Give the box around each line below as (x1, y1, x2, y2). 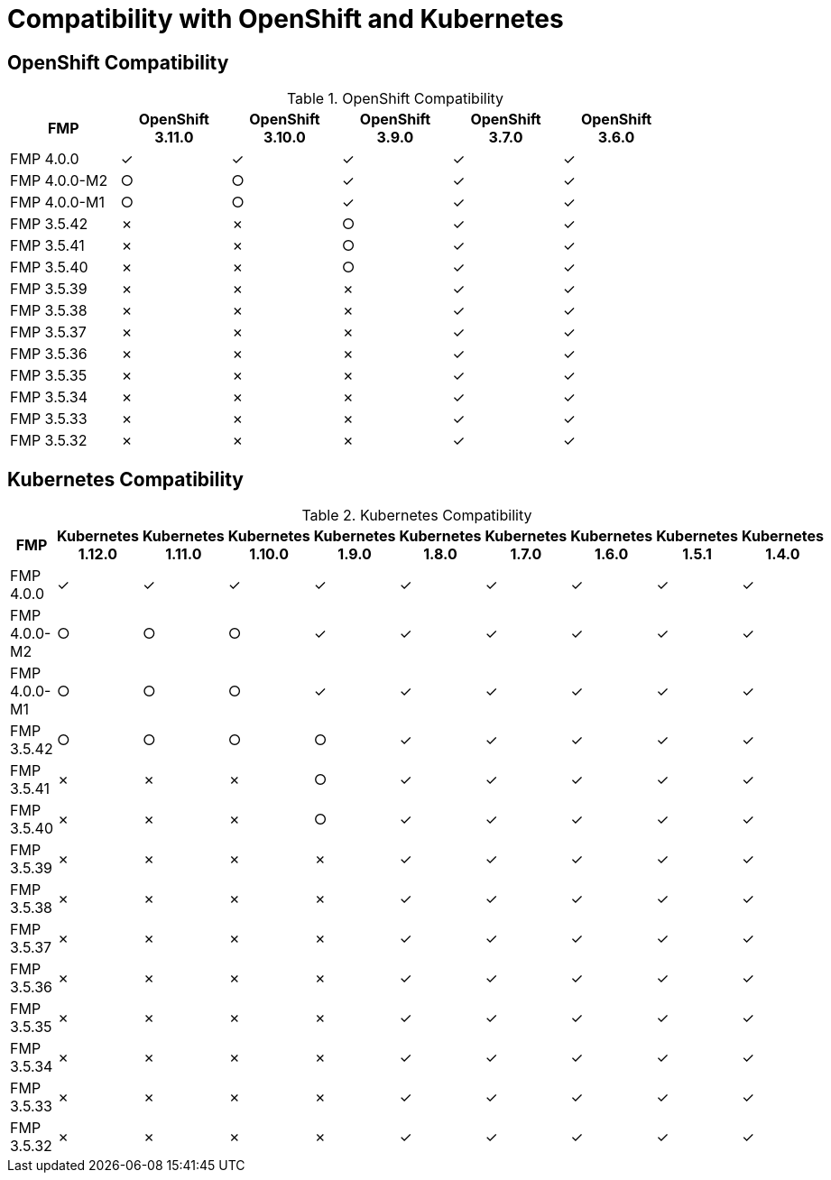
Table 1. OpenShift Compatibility (286, 89, 504, 108)
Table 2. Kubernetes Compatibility (301, 506, 532, 525)
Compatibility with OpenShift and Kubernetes (7, 4, 564, 34)
